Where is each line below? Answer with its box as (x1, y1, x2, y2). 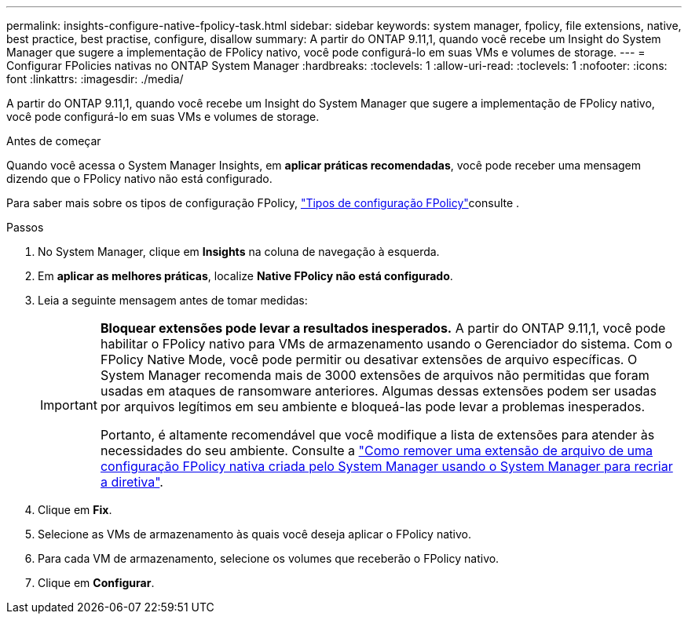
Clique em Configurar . (38, 576, 155, 589)
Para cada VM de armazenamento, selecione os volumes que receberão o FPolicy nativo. (38, 552, 500, 565)
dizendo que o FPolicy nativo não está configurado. (6, 172, 273, 185)
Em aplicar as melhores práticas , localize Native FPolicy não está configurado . (38, 269, 453, 283)
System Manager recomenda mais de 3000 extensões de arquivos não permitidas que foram (100, 367, 650, 383)
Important (40, 397, 97, 413)
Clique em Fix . (38, 503, 112, 516)
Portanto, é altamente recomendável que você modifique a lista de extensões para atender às (100, 427, 655, 443)
